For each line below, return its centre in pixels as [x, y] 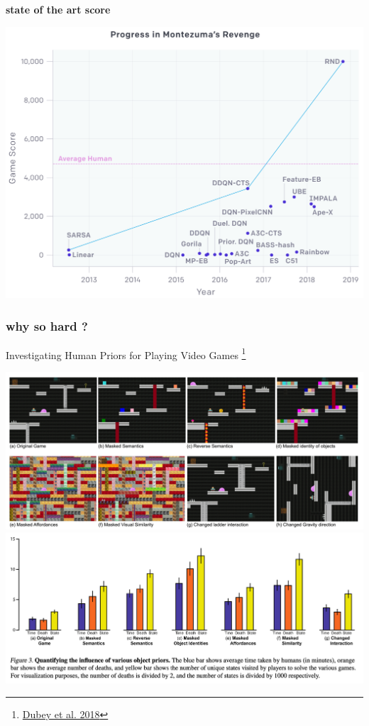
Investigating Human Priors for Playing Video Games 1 [126, 353]
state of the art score [58, 9]
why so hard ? [47, 325]
